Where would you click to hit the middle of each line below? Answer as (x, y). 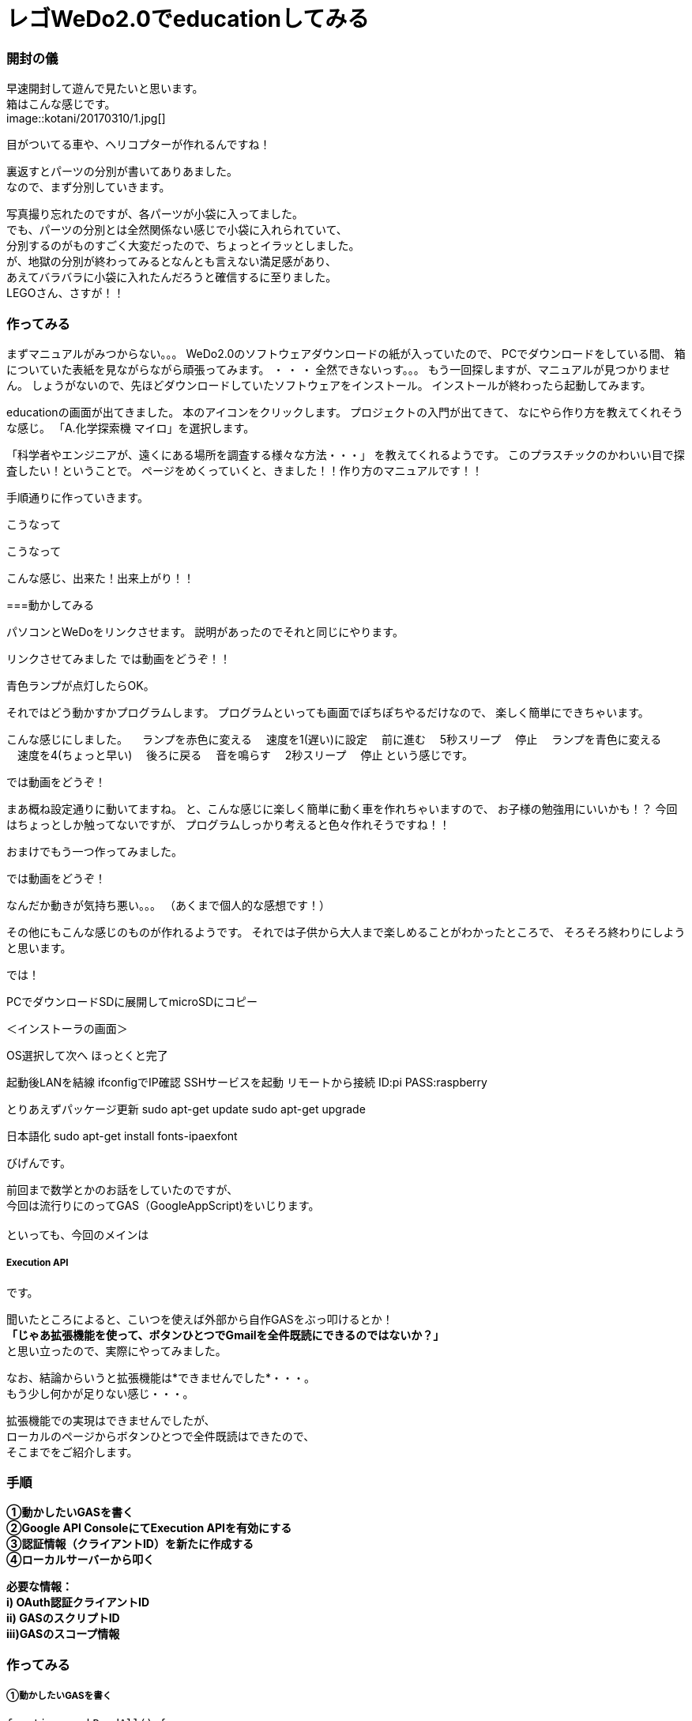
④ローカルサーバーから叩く (81, 1560)
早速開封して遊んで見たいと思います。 (105, 88)
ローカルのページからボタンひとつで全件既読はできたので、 (161, 1436)
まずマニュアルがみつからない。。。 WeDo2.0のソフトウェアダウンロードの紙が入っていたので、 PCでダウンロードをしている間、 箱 (346, 353)
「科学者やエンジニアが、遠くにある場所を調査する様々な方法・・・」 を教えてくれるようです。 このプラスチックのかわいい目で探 (346, 454)
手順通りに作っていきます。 (77, 497)
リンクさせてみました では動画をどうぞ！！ (118, 658)
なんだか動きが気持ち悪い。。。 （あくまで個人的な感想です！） (168, 905)
